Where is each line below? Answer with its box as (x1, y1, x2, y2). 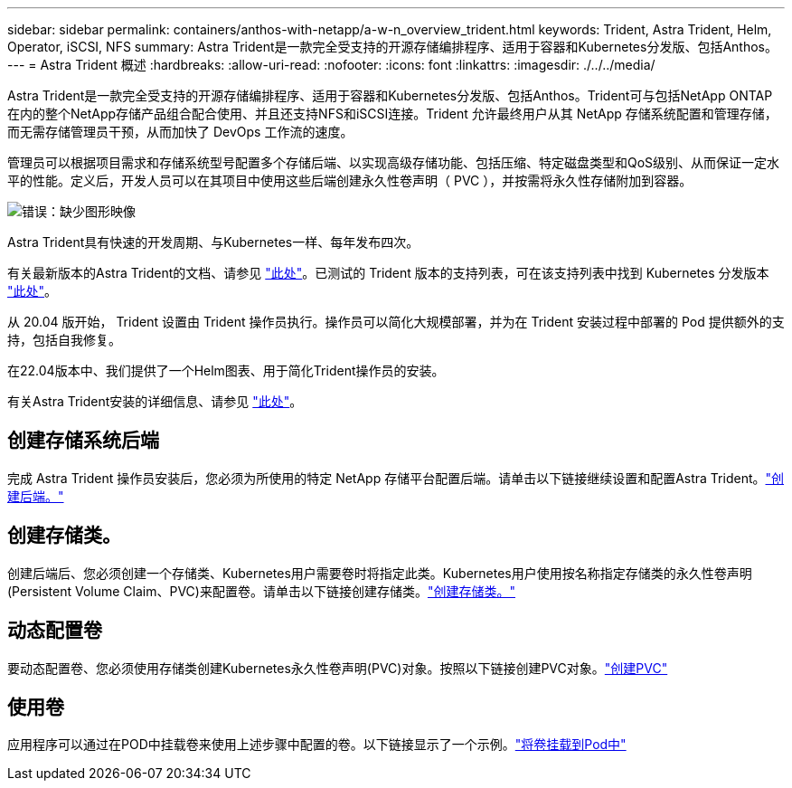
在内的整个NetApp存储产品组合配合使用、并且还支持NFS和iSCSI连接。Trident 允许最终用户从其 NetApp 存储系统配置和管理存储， (7, 106, 778, 121)
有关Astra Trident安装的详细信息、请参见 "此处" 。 (7, 394, 303, 409)
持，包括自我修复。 (7, 332, 121, 347)
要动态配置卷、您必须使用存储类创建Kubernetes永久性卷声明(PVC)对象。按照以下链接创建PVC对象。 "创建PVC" (7, 660, 668, 676)
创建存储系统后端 (7, 429, 159, 452)
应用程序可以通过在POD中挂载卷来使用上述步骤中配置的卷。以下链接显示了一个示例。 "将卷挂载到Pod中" (7, 736, 627, 753)
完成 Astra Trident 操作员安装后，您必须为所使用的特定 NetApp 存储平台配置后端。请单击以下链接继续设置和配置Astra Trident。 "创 (7, 470, 785, 486)
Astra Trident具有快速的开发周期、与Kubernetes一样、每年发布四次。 (7, 234, 420, 250)
